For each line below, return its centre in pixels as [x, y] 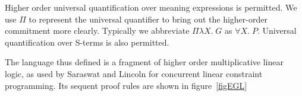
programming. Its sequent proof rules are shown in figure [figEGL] [126, 85]
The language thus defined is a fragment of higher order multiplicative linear [144, 62]
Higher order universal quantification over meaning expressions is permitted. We [151, 7]
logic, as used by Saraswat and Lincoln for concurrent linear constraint [134, 73]
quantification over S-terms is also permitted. [87, 42]
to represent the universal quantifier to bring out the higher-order [148, 19]
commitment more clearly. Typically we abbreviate [97, 31]
